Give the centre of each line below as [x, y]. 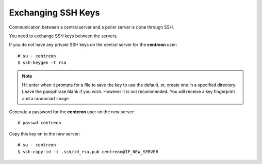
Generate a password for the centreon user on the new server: [72, 112]
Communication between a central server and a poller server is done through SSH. [91, 27]
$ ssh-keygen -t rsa [42, 63]
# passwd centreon [40, 123]
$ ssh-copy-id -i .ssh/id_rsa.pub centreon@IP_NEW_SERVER [88, 152]
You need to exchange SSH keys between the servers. [63, 36]
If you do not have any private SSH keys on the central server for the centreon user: [93, 45]
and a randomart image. [46, 98]
